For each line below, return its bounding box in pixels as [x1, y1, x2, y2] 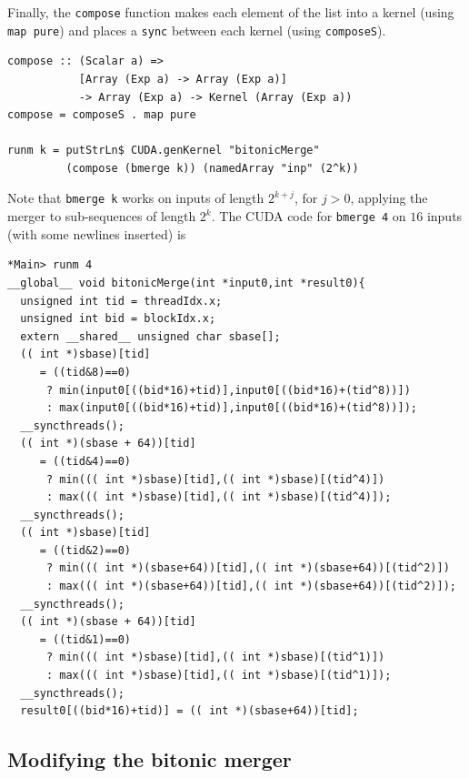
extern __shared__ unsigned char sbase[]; [20, 329, 281, 343]
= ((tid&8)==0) [39, 365, 132, 379]
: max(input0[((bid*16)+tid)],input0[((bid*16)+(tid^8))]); [45, 401, 418, 415]
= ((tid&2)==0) [39, 543, 132, 557]
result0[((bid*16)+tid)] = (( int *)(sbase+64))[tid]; [20, 704, 359, 718]
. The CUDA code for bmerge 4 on [211, 207, 406, 226]
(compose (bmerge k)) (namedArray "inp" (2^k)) [65, 161, 359, 175]
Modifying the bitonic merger [7, 745, 292, 773]
